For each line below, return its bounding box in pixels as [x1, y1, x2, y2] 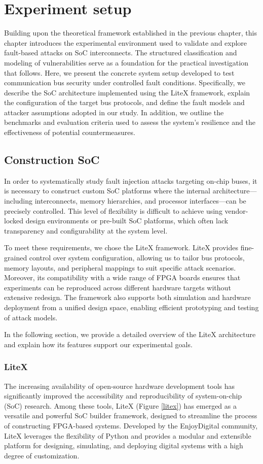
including [4, 195, 33, 206]
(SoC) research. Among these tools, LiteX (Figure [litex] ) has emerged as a [4, 400, 237, 411]
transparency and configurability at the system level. [4, 225, 168, 236]
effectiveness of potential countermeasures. [4, 127, 135, 138]
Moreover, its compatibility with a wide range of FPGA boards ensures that [4, 272, 241, 283]
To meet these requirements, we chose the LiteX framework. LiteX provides [4, 242, 239, 253]
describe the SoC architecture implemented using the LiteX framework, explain [4, 87, 250, 97]
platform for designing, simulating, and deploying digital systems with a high [4, 440, 243, 451]
